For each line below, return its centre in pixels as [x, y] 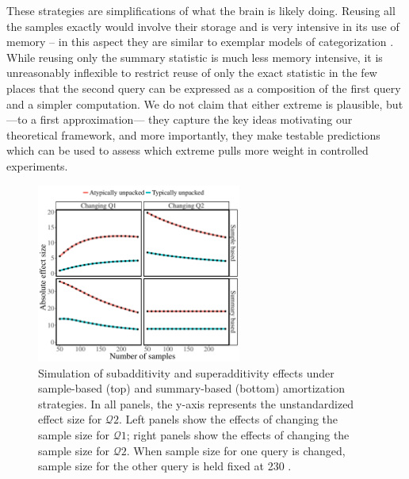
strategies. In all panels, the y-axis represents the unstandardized [196, 403]
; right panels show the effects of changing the [238, 435]
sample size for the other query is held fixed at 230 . [165, 466]
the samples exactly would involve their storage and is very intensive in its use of [203, 26]
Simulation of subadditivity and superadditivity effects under [186, 372]
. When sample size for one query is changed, [236, 450]
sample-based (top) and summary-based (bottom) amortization [191, 388]
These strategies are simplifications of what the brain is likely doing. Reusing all [201, 10]
